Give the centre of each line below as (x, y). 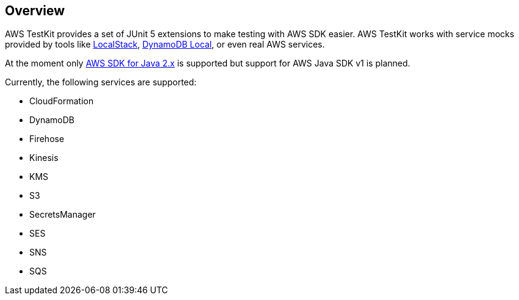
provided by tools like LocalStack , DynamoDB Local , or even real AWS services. (165, 45)
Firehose (47, 139)
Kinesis (44, 158)
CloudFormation (62, 101)
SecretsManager (63, 215)
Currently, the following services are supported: (101, 82)
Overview (35, 11)
